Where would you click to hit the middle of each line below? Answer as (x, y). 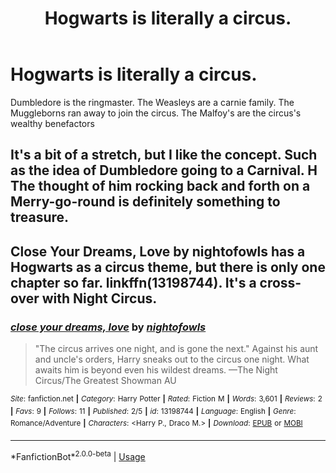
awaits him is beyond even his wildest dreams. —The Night (156, 370)
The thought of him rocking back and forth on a (160, 186)
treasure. (40, 217)
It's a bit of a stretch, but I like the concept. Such (164, 155)
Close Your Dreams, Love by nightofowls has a (158, 251)
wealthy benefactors (52, 123)
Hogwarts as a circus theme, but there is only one (168, 267)
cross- (280, 282)
